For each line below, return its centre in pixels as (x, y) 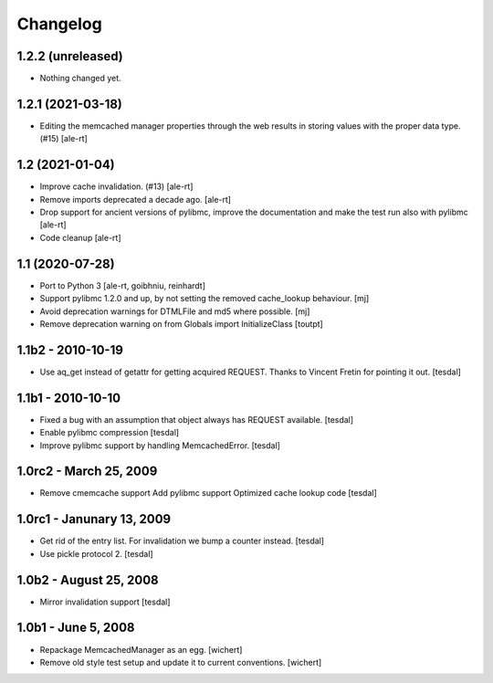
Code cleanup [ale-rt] (81, 237)
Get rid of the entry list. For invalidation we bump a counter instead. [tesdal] (182, 541)
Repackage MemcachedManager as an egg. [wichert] (141, 649)
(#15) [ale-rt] (64, 139)
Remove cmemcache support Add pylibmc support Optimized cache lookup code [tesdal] (209, 493)
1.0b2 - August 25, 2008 (88, 580)
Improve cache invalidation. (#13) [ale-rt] (116, 186)
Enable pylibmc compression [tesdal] (110, 433)
